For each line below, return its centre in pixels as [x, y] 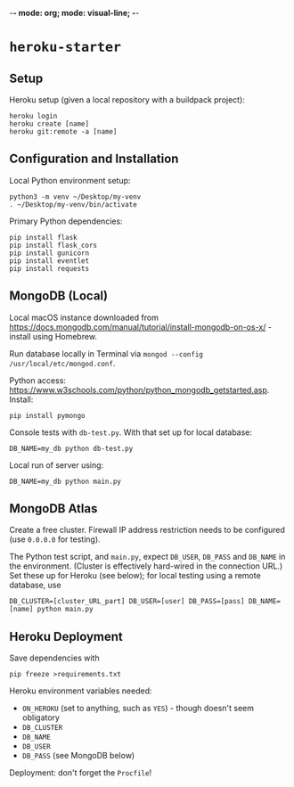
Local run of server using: [57, 465]
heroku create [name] [49, 124]
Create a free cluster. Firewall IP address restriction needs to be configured [147, 530]
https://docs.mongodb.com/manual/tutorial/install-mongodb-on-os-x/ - [140, 327]
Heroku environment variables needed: [81, 691]
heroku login [33, 116]
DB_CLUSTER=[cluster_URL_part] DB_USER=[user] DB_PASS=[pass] [127, 602]
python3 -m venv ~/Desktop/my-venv [75, 197]
